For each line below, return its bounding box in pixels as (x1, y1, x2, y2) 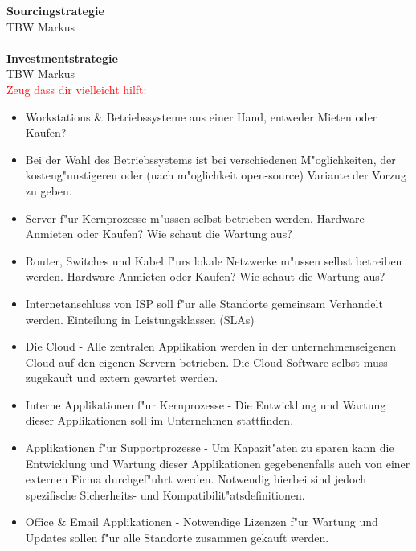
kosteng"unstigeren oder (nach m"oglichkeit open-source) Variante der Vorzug (25, 167, 406, 183)
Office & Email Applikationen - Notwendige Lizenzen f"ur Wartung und (25, 513, 378, 530)
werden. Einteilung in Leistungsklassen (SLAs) (25, 310, 255, 327)
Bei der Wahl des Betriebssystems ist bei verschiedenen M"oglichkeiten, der (25, 150, 396, 167)
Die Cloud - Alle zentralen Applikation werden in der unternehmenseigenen (25, 338, 397, 355)
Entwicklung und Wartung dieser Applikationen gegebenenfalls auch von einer (25, 454, 410, 471)
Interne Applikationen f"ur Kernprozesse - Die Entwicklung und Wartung (25, 396, 386, 413)
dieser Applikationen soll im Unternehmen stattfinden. (25, 412, 294, 429)
